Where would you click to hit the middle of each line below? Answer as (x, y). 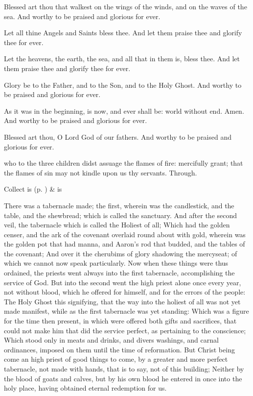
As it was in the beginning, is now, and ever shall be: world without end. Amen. (124, 111)
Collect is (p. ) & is (33, 189)
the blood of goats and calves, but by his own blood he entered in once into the (123, 378)
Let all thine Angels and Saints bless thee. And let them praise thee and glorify (123, 33)
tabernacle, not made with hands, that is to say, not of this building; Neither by (124, 369)
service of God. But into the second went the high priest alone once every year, (123, 282)
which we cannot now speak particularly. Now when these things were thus (116, 263)
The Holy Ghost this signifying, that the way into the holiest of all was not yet (122, 301)
